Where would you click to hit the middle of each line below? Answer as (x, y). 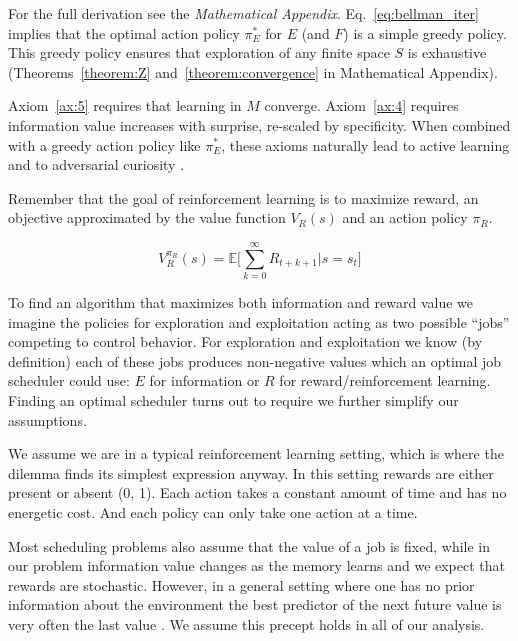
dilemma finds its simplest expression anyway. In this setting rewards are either (251, 472)
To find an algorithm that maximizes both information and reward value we (240, 302)
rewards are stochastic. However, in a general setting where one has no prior (241, 584)
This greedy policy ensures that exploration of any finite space (199, 52)
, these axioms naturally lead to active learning (365, 144)
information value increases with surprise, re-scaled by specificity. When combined (259, 124)
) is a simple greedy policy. (425, 32)
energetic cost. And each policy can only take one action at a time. (213, 512)
